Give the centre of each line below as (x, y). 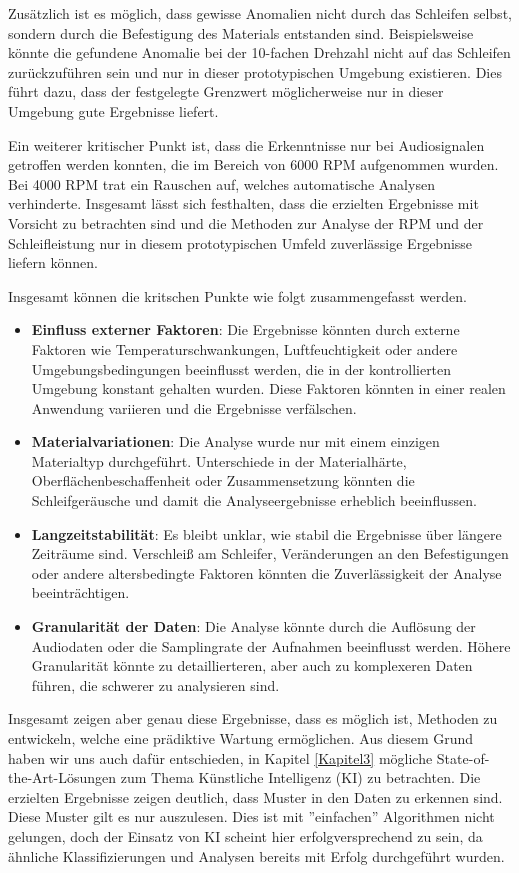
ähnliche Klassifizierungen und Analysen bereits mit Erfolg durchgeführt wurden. (256, 855)
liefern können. (53, 262)
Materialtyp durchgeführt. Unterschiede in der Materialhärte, (219, 460)
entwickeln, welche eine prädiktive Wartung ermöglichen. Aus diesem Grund (241, 738)
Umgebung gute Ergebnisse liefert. (113, 110)
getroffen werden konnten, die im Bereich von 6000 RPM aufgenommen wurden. (253, 164)
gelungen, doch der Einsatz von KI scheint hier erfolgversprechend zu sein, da (245, 835)
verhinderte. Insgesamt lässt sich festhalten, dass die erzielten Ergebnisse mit (243, 203)
